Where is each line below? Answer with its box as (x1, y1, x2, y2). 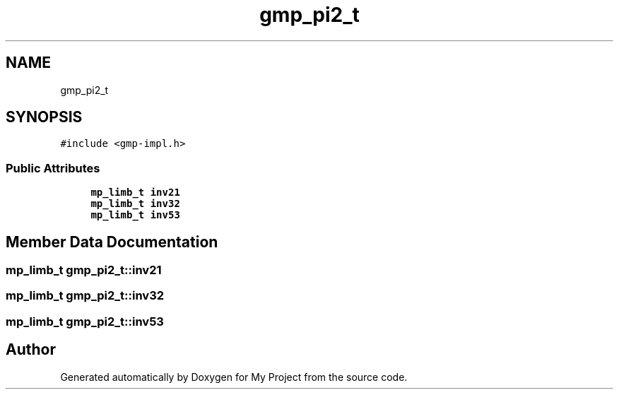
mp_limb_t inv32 (90, 198, 180, 210)
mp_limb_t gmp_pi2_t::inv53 (6, 314, 164, 329)
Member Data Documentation (6, 232, 218, 251)
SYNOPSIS (6, 108, 83, 126)
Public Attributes (6, 160, 100, 175)
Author (6, 341, 56, 359)
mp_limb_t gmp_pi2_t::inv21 (6, 263, 162, 278)
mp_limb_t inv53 (90, 209, 180, 221)
